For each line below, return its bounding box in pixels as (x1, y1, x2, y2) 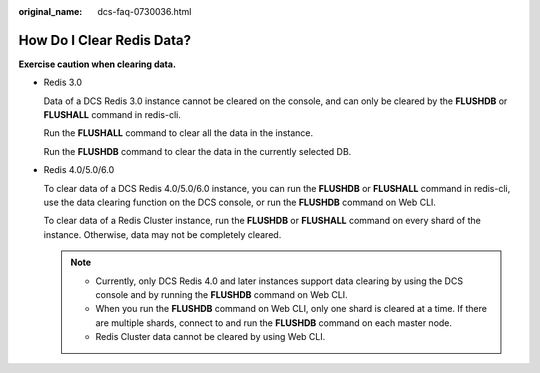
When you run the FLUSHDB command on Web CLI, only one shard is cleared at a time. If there (95, 303, 487, 315)
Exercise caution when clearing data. (18, 58, 177, 70)
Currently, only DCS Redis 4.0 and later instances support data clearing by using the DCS (95, 275, 464, 287)
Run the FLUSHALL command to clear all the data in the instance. (43, 127, 314, 139)
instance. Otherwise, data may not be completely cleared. (43, 228, 282, 240)
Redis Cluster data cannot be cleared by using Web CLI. (95, 331, 326, 343)
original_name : (18, 6, 83, 17)
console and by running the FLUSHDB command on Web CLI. (95, 288, 349, 300)
